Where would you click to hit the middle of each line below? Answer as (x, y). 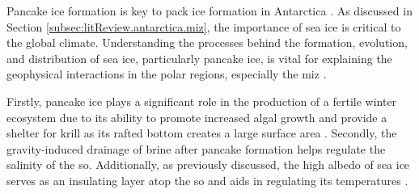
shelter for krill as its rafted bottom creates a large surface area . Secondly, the (202, 133)
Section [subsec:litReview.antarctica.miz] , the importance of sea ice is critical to (204, 26)
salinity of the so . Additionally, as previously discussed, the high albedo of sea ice (208, 164)
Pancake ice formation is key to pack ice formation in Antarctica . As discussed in (209, 11)
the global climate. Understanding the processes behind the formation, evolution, (207, 42)
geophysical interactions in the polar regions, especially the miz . (167, 74)
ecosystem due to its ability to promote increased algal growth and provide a (197, 117)
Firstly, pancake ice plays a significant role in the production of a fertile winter (202, 101)
